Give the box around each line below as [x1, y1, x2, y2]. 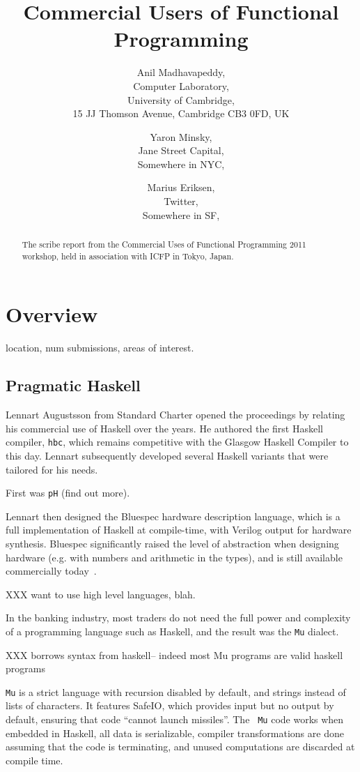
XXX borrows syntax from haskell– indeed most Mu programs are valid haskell [6, 647, 343, 662]
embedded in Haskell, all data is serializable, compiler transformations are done [6, 725, 344, 740]
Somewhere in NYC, [137, 156, 225, 171]
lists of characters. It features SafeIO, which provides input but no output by [6, 698, 334, 713]
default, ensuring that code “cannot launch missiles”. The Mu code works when [6, 712, 344, 727]
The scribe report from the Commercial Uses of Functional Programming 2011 [22, 239, 306, 250]
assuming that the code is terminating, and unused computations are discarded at [6, 739, 355, 754]
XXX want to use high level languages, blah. [6, 586, 196, 601]
